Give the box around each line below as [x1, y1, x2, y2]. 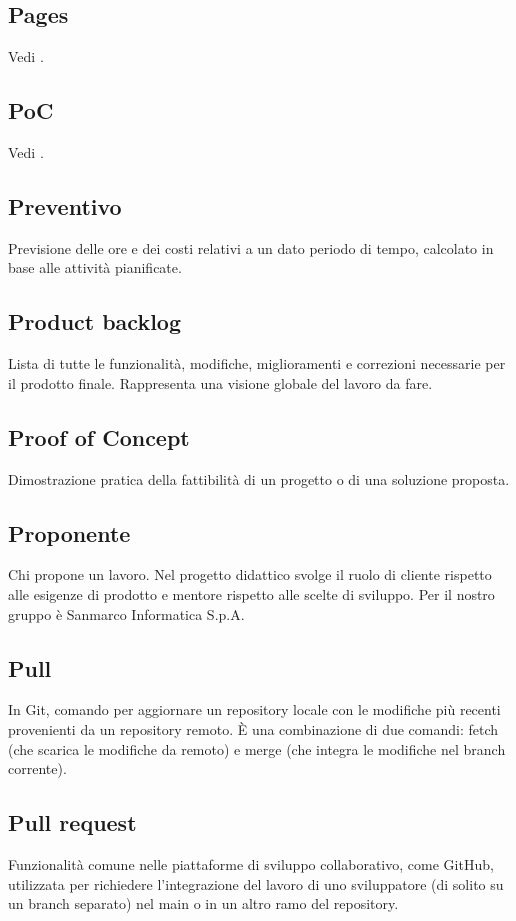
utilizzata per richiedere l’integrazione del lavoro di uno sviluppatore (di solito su [8, 873, 504, 894]
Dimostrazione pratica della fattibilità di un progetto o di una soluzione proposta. [8, 468, 510, 489]
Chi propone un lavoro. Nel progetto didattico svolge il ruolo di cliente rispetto [8, 564, 492, 585]
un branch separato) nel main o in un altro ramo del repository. [8, 893, 399, 914]
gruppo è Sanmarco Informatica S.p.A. [8, 603, 245, 624]
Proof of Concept [8, 421, 190, 452]
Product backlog [8, 306, 182, 337]
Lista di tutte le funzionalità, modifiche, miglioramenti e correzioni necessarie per [8, 353, 506, 374]
